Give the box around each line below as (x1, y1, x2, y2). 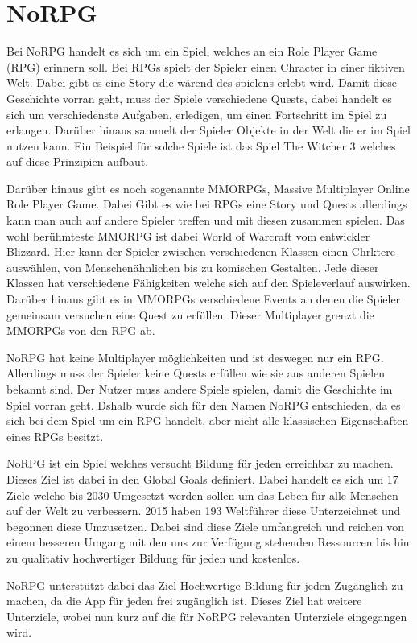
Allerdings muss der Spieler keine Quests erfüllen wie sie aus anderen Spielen (6, 365, 386, 381)
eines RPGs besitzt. (6, 427, 104, 444)
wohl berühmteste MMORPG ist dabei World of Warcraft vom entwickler (6, 227, 370, 244)
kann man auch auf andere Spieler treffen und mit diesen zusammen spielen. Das (6, 212, 405, 229)
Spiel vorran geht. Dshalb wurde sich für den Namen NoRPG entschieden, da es (6, 396, 401, 413)
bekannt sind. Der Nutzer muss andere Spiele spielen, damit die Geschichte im (6, 381, 393, 397)
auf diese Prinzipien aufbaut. (6, 153, 149, 170)
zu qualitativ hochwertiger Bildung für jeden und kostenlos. (6, 549, 300, 566)
